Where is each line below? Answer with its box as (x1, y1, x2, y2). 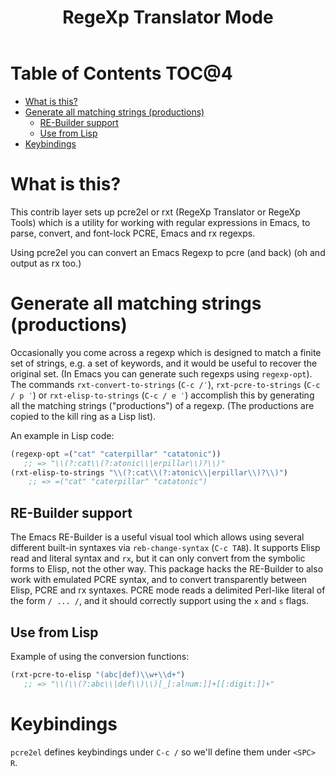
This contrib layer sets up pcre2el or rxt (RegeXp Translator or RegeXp (10, 206, 301, 218)
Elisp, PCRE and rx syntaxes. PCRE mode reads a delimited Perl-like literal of (10, 584, 326, 596)
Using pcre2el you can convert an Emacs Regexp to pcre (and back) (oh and (10, 246, 326, 258)
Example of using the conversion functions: (10, 650, 190, 662)
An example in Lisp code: (10, 429, 115, 441)
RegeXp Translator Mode (62, 6, 274, 29)
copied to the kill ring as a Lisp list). (10, 410, 157, 422)
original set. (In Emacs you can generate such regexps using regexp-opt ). (10, 367, 313, 380)
